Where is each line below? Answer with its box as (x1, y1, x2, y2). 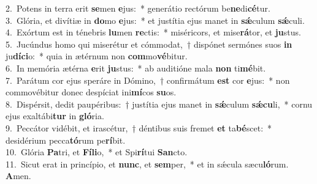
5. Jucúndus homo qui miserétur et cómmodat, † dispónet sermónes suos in (6, 37, 292, 50)
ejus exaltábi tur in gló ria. (6, 109, 104, 122)
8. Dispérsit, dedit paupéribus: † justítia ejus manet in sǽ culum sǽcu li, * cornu (6, 97, 313, 110)
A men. (6, 169, 31, 182)
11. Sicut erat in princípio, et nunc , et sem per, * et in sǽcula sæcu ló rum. (6, 157, 289, 170)
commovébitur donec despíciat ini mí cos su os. (6, 86, 177, 98)
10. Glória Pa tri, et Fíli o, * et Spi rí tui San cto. (6, 145, 188, 158)
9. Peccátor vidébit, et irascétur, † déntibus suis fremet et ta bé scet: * (6, 121, 272, 134)
